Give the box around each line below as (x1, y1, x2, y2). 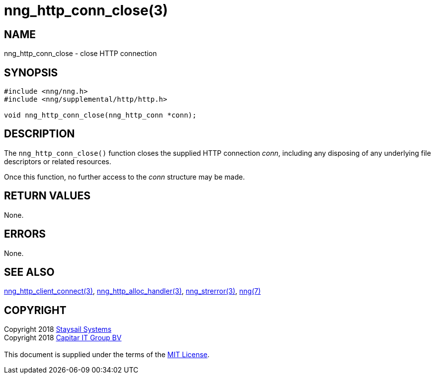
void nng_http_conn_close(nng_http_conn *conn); (4, 111, 197, 120)
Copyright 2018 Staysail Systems (4, 325, 112, 334)
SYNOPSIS (4, 66, 58, 79)
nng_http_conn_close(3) (4, 2, 168, 19)
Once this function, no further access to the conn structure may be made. (4, 172, 245, 181)
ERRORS (4, 228, 46, 241)
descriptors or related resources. (4, 157, 111, 166)
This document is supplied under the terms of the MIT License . (4, 350, 210, 359)
